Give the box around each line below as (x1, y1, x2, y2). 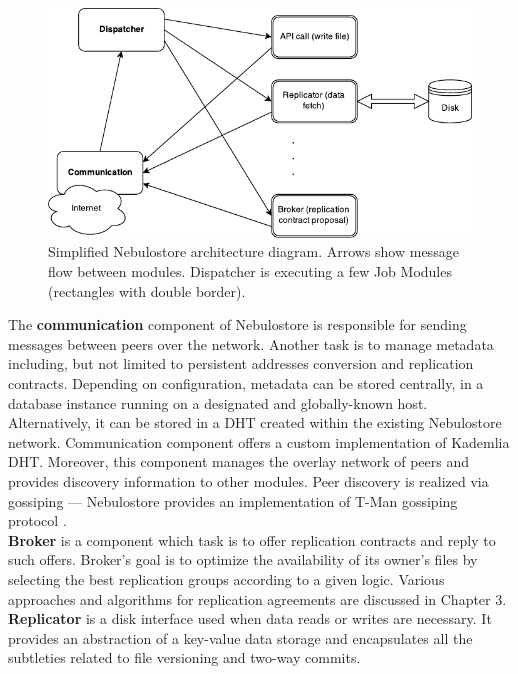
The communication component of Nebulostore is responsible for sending (8, 314, 467, 335)
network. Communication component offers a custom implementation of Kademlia (8, 431, 510, 452)
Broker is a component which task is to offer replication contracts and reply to (8, 529, 496, 550)
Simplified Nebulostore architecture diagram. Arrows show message (48, 241, 459, 262)
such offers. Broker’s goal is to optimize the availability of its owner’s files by (8, 549, 478, 570)
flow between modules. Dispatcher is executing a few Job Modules (48, 261, 452, 282)
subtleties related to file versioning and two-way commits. (8, 647, 361, 668)
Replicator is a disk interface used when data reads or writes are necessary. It (8, 608, 492, 629)
